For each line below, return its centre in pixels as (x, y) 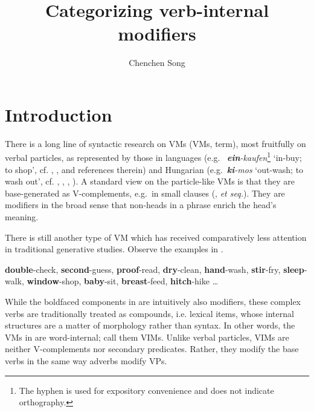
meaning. (22, 217)
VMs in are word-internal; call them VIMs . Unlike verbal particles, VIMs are (147, 337)
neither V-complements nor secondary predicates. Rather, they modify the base (152, 349)
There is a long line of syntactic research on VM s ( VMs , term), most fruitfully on (155, 143)
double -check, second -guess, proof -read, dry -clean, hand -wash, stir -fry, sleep (155, 269)
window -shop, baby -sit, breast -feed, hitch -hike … (123, 281)
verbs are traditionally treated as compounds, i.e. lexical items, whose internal (149, 313)
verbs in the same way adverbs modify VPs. (86, 361)
